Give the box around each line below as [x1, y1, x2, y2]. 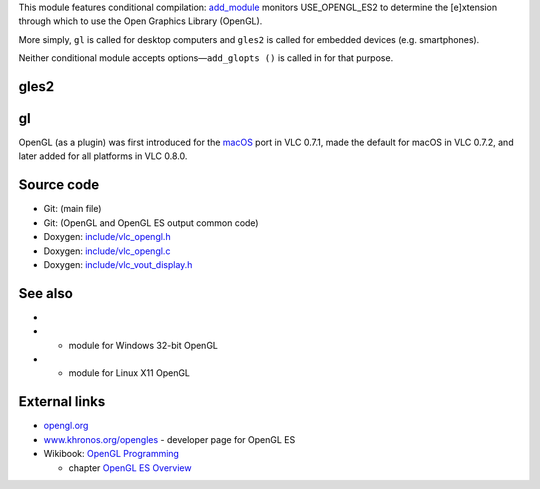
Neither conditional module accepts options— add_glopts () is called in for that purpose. [18, 52, 394, 64]
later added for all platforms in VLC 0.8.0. [18, 150, 188, 162]
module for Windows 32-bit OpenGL [68, 339, 219, 351]
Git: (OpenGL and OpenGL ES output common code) [43, 216, 259, 229]
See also [18, 285, 74, 302]
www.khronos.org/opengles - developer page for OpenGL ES [43, 433, 296, 445]
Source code [18, 176, 100, 194]
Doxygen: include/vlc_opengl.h [43, 231, 171, 243]
